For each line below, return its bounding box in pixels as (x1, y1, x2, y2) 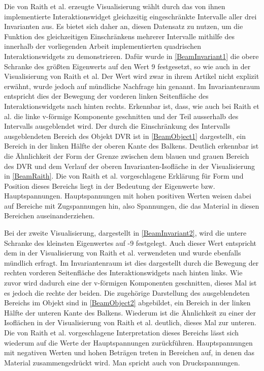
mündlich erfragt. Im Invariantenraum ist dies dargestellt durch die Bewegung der (4, 257, 259, 268)
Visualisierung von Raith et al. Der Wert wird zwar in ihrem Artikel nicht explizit (4, 71, 259, 81)
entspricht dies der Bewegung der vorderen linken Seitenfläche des (4, 91, 209, 101)
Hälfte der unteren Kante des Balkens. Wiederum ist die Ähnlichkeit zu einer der (4, 307, 256, 318)
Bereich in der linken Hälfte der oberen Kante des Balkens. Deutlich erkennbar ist (4, 140, 259, 151)
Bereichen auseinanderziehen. (4, 210, 95, 221)
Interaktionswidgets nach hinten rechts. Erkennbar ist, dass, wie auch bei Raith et (4, 100, 259, 111)
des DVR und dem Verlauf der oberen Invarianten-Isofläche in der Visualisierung (4, 160, 255, 171)
